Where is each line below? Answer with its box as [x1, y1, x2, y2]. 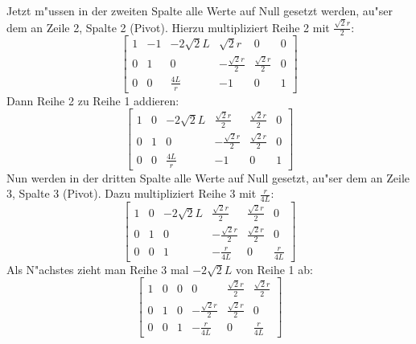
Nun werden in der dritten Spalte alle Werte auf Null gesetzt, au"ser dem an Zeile [6, 169, 410, 186]
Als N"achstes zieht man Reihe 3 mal [6, 260, 189, 277]
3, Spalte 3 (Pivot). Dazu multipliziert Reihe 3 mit [6, 185, 257, 202]
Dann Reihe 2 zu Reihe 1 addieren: [6, 92, 179, 109]
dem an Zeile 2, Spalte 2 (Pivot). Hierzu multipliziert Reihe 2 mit [6, 18, 330, 35]
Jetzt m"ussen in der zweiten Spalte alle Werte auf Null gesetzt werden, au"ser [6, 2, 393, 18]
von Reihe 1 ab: [236, 260, 313, 277]
